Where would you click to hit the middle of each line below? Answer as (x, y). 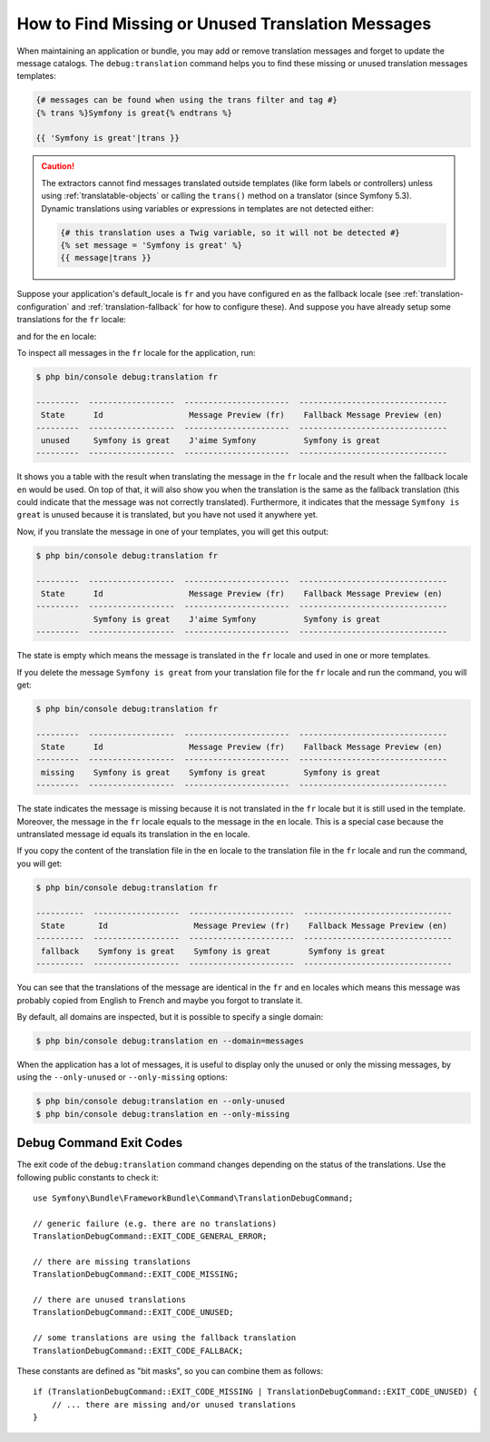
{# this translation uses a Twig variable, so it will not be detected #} (230, 232)
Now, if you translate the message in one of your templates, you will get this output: (173, 531)
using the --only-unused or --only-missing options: (122, 1077)
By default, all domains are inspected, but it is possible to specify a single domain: (170, 1016)
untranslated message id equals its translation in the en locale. (133, 835)
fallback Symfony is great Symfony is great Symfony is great (213, 951)
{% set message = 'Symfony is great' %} (151, 246)
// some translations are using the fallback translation (165, 1338)
